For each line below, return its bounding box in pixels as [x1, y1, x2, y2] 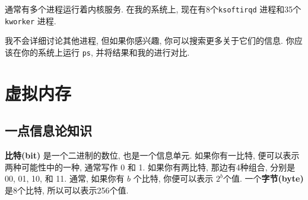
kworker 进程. [5, 14, 56, 27]
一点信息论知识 [5, 121, 92, 140]
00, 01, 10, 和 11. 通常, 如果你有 [5, 172, 125, 185]
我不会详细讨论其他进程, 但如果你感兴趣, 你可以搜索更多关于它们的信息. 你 [5, 34, 294, 47]
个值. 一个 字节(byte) [223, 172, 304, 185]
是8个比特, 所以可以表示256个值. [5, 183, 129, 196]
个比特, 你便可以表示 [133, 172, 214, 185]
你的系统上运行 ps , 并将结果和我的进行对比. [21, 46, 190, 58]
